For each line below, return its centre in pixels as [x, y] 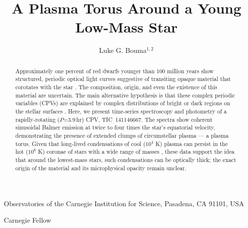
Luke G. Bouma [123, 50]
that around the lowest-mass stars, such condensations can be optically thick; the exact [126, 159]
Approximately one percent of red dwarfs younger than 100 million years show [115, 71]
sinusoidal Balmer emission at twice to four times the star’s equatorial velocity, [115, 127]
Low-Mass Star [126, 27]
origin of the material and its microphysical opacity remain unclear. [101, 168]
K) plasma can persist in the [192, 143]
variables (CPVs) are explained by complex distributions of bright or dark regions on [123, 103]
